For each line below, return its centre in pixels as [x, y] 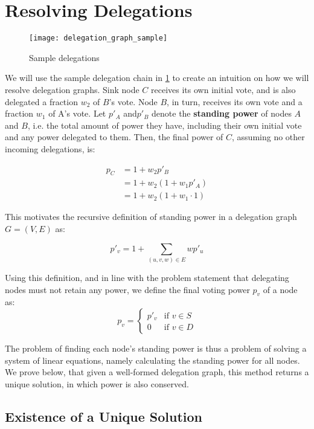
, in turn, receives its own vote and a [235, 101]
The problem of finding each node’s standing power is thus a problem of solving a [156, 348]
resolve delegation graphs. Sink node [72, 89]
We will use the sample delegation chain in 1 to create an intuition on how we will [157, 78]
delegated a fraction [41, 101]
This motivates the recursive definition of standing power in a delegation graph [151, 217]
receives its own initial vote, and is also [223, 89]
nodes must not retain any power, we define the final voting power [127, 289]
